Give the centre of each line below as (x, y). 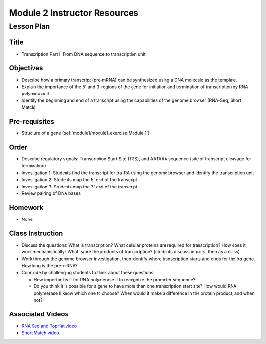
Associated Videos (39, 314)
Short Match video (40, 333)
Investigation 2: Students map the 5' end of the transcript (79, 180)
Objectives (26, 68)
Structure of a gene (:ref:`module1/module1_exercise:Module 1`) (85, 133)
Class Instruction (36, 233)
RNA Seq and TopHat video (49, 326)
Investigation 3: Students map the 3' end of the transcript (80, 187)
